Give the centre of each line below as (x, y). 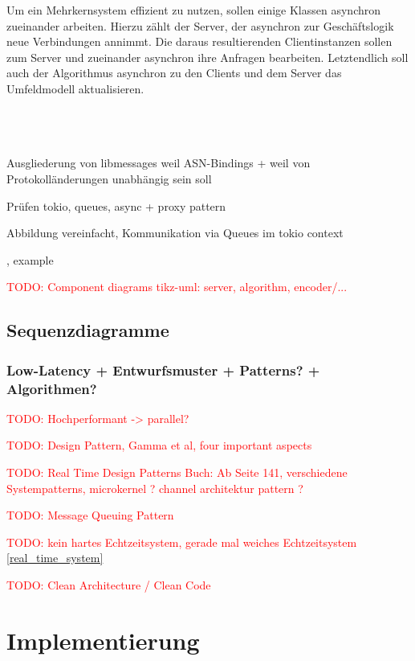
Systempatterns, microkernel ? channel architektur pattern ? (155, 488)
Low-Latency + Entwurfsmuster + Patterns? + (163, 370)
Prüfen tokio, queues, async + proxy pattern (116, 205)
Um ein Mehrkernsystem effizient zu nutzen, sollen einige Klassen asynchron (194, 10)
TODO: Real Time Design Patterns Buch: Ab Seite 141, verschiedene (177, 472)
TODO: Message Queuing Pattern (90, 515)
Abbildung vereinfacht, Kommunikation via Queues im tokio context (175, 233)
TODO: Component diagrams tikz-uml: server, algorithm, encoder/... (177, 287)
